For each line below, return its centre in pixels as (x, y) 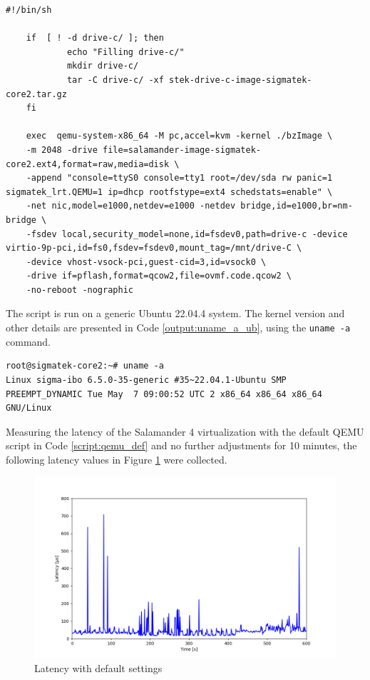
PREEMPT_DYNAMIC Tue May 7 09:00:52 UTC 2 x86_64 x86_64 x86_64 (164, 394)
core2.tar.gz (36, 94)
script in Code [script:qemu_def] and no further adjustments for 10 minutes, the (181, 445)
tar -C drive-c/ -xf (115, 80)
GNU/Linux (29, 408)
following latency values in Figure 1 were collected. (117, 459)
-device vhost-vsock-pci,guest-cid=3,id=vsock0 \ (146, 262)
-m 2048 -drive (62, 150)
